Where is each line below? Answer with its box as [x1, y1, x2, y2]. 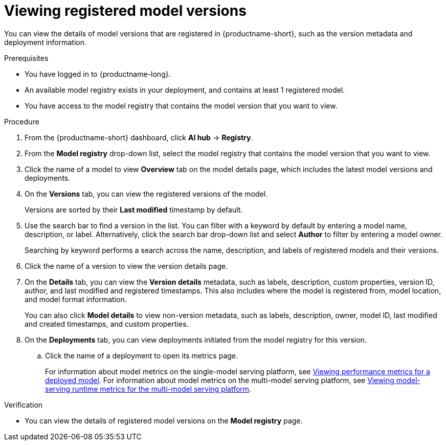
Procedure [4, 117, 39, 126]
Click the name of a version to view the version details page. [25, 261, 228, 270]
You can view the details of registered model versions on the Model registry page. [25, 416, 303, 425]
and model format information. [25, 294, 127, 304]
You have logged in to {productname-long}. [25, 69, 171, 78]
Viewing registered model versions [4, 2, 247, 19]
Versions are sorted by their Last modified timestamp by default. [25, 205, 243, 214]
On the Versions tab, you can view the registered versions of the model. [25, 189, 268, 198]
